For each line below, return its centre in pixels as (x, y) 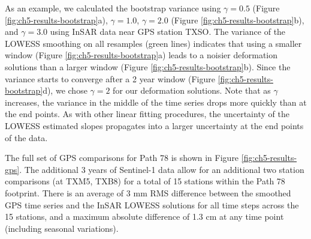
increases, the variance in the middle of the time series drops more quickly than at (156, 102)
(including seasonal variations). (62, 228)
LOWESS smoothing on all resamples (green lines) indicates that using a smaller (153, 43)
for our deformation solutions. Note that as (192, 90)
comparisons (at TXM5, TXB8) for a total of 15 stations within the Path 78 (145, 181)
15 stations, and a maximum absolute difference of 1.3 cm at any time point (144, 216)
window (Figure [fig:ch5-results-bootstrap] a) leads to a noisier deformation (141, 55)
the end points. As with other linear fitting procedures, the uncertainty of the (147, 114)
